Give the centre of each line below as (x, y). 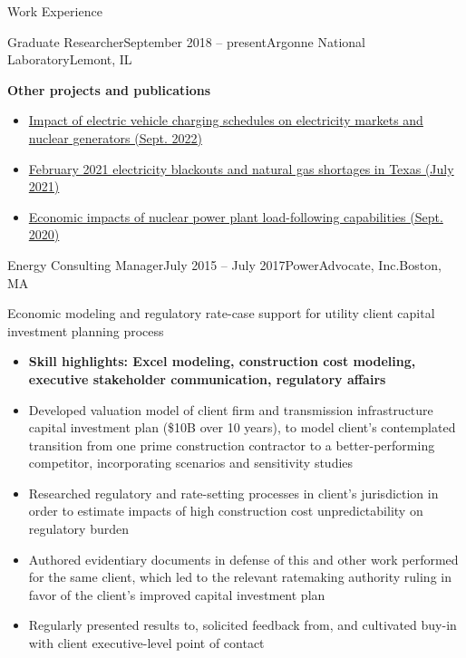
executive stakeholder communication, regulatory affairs (207, 378)
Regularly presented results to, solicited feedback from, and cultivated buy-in (243, 625)
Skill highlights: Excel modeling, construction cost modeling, (222, 361)
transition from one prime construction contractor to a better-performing (232, 445)
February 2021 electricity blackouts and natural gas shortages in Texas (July (241, 168)
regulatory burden (79, 529)
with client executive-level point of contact (146, 643)
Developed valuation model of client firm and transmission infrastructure (231, 409)
